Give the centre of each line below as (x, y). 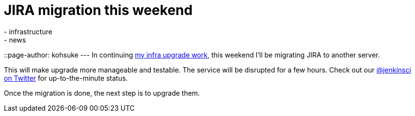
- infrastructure (28, 31)
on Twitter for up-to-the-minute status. (66, 78)
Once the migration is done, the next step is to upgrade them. (102, 93)
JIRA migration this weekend (98, 10)
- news (15, 40)
